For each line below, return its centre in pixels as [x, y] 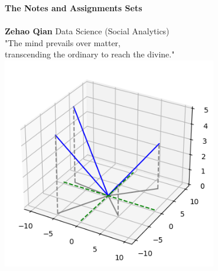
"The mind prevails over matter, [63, 42]
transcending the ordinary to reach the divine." [90, 54]
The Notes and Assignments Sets [74, 8]
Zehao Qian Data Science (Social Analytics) [87, 31]
